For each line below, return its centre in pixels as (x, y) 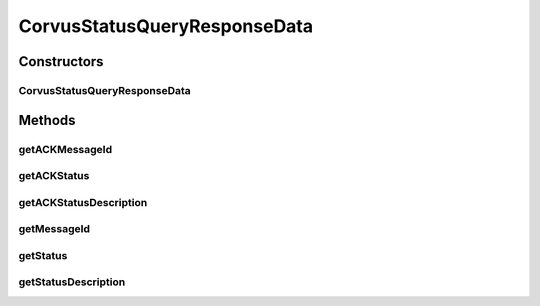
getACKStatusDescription (83, 202)
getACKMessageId (65, 149)
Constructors (61, 61)
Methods (47, 120)
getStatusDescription (72, 282)
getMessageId (54, 229)
